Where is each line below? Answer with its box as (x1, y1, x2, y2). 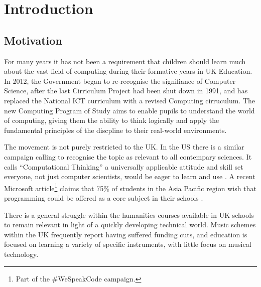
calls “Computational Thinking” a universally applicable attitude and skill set (4, 161, 243, 172)
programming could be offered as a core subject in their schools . (4, 192, 203, 203)
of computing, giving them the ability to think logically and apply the (4, 115, 219, 125)
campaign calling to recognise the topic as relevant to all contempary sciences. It (4, 151, 252, 162)
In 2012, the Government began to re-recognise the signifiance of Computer (4, 75, 236, 86)
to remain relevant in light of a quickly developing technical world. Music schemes (4, 219, 256, 230)
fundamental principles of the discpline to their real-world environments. (4, 124, 227, 135)
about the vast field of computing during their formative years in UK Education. (4, 66, 252, 76)
